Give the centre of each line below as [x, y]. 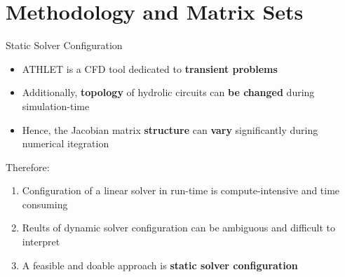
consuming [45, 204]
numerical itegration [66, 143]
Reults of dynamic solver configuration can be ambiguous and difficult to [178, 228]
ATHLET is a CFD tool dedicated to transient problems [150, 68]
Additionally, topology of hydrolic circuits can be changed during [168, 92]
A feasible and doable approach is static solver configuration [160, 265]
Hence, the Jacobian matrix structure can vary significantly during [170, 129]
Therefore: [28, 167]
